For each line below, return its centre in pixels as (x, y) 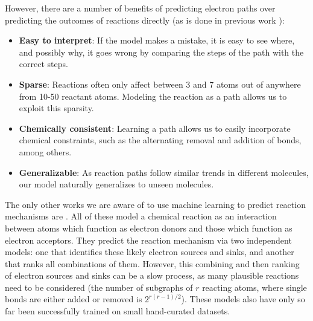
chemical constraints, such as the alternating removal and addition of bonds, (160, 140)
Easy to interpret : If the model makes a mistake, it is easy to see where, (157, 40)
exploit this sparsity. (56, 108)
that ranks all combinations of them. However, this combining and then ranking (152, 263)
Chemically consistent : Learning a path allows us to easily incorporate (155, 128)
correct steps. (43, 64)
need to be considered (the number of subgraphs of (99, 287)
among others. (45, 151)
